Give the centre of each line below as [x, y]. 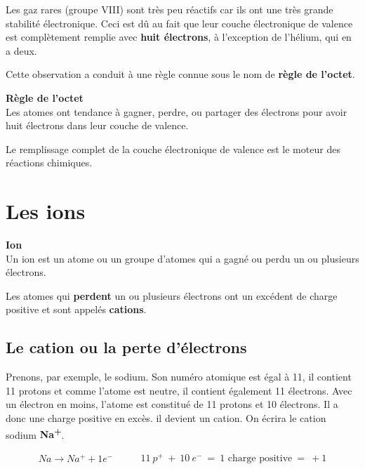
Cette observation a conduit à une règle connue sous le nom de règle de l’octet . [180, 74]
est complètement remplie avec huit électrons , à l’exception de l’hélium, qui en [179, 37]
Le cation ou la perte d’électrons [126, 347]
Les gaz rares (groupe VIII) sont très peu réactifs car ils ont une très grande [170, 9]
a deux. [21, 50]
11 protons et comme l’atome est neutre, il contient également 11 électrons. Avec [179, 390]
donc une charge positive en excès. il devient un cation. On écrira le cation [166, 418]
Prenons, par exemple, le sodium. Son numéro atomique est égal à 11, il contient [179, 377]
